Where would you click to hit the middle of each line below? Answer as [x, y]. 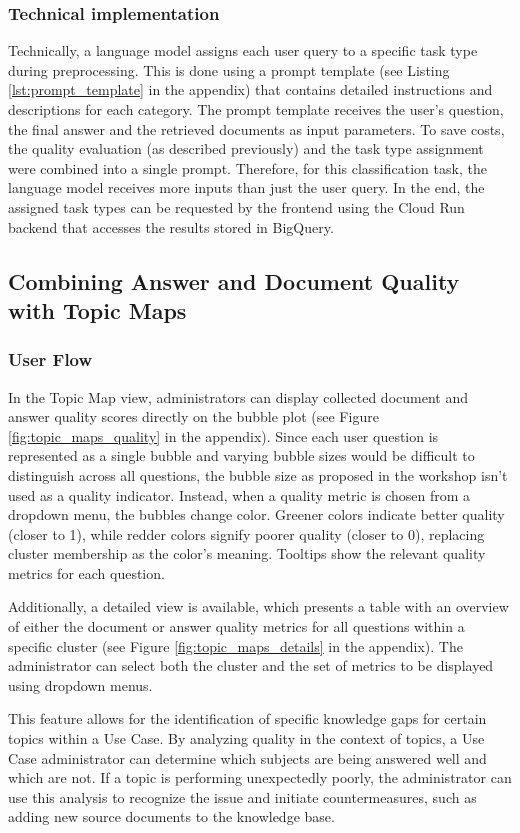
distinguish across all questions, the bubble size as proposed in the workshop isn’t [258, 474]
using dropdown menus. [80, 684]
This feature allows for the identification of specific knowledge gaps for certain [247, 718]
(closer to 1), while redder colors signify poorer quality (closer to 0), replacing [246, 533]
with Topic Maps [97, 309]
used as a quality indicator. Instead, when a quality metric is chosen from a [239, 494]
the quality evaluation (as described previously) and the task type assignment [246, 148]
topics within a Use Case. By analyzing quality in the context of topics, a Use [246, 738]
